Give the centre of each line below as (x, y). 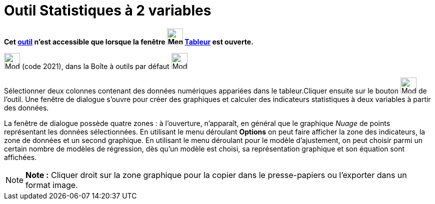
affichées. (20, 157)
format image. (52, 185)
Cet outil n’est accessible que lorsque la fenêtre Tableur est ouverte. (129, 41)
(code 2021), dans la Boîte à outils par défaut (95, 66)
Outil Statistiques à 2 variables (108, 10)
